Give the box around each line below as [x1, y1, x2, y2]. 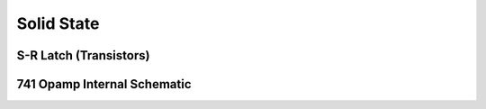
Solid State [16, 14, 100, 33]
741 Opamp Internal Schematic [16, 77, 192, 92]
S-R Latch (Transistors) [16, 48, 150, 63]
